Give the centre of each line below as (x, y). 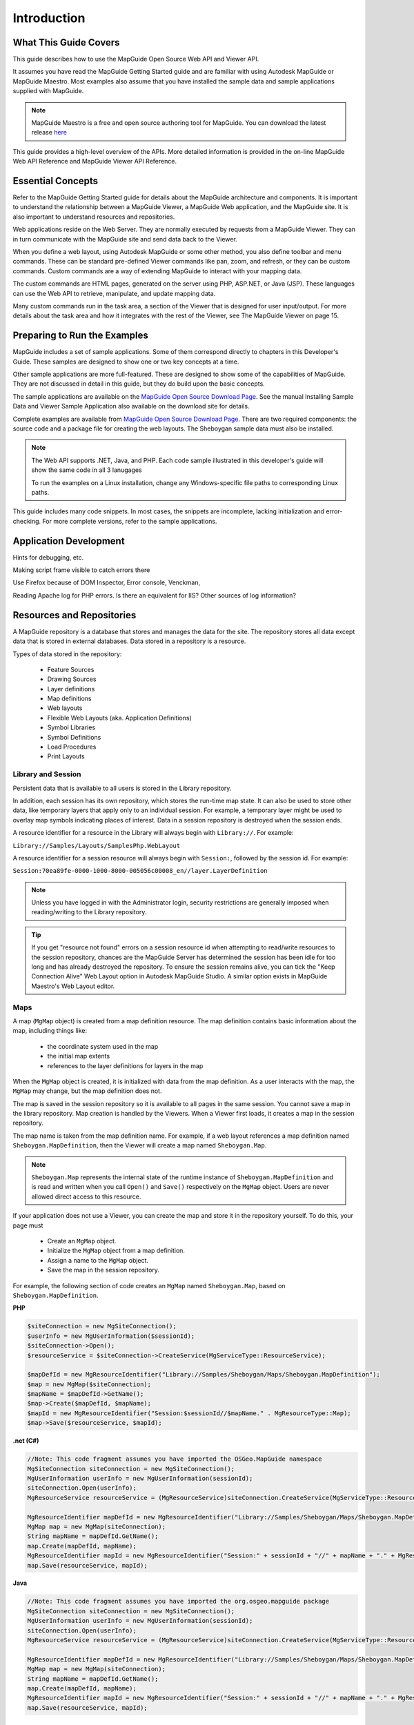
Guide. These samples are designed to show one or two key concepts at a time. (126, 362)
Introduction (49, 18)
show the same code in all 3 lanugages (87, 470)
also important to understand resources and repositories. (94, 217)
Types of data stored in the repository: (67, 654)
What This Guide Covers (66, 42)
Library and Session (47, 774)
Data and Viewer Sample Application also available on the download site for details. (131, 406)
